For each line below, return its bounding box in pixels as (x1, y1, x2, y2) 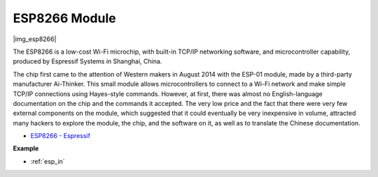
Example (13, 144, 39, 153)
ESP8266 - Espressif (30, 132, 91, 140)
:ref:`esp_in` (30, 157, 66, 165)
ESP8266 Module (13, 10, 116, 26)
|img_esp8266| (13, 35, 57, 43)
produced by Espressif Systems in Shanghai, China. (13, 57, 162, 66)
